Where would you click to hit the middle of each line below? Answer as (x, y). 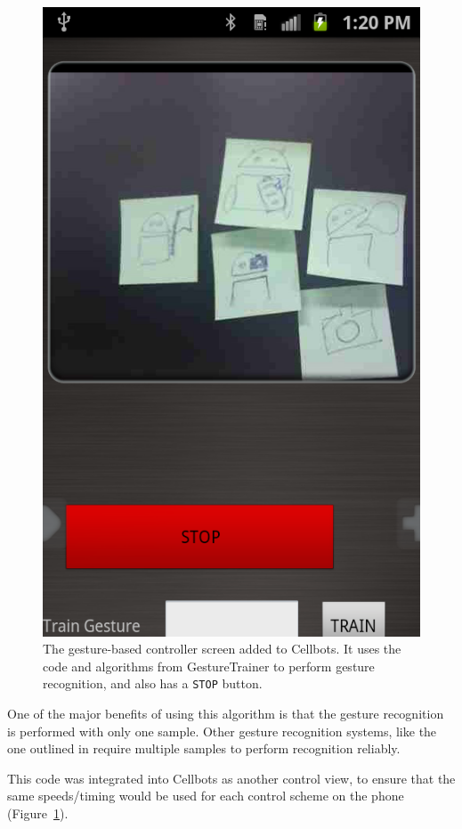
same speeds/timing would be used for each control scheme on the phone (206, 796)
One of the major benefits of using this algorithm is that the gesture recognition (226, 714)
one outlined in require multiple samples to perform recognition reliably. (204, 748)
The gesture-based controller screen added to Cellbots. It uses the (222, 649)
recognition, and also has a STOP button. (153, 683)
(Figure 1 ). (38, 813)
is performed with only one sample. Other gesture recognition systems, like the (222, 731)
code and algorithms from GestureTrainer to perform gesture (209, 666)
